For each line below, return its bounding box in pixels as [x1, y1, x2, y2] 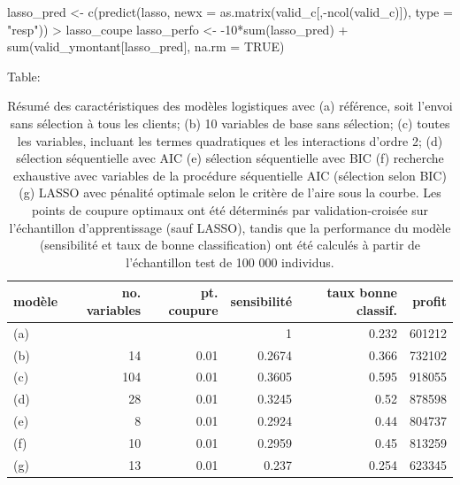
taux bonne [326, 283, 397, 302]
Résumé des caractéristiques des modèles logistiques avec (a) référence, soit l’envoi [7, 96, 453, 115]
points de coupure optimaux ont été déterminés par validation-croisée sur [31, 200, 429, 219]
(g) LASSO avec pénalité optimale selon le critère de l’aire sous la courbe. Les [19, 183, 441, 202]
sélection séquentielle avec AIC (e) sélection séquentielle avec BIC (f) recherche [16, 149, 444, 167]
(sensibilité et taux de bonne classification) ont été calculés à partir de [39, 235, 421, 254]
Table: [7, 66, 41, 85]
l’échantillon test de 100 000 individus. [126, 252, 334, 271]
